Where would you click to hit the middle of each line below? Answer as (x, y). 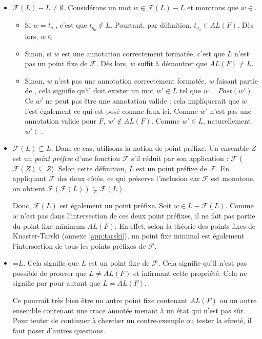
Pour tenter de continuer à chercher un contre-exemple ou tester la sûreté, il (132, 320)
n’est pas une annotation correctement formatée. (130, 80)
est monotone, (233, 178)
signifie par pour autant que (56, 283)
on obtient (29, 188)
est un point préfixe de (172, 168)
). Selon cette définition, (89, 168)
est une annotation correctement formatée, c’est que (143, 53)
